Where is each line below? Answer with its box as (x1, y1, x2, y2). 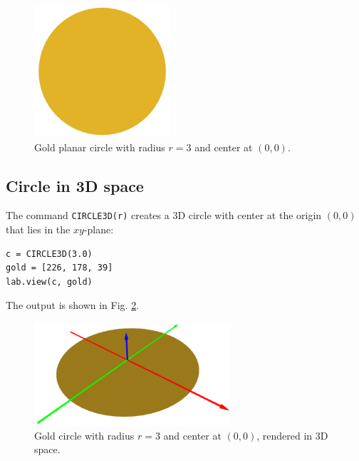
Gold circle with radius (34, 427, 135, 442)
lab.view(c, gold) (6, 276, 93, 287)
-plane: (83, 222, 114, 237)
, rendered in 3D (256, 427, 328, 442)
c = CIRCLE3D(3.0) (6, 248, 93, 259)
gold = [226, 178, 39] (6, 263, 113, 273)
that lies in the (6, 222, 71, 237)
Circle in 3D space (6, 174, 144, 196)
